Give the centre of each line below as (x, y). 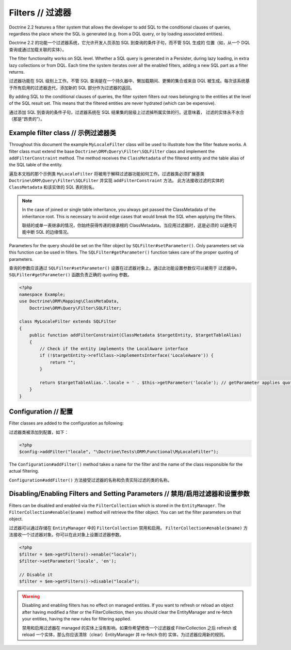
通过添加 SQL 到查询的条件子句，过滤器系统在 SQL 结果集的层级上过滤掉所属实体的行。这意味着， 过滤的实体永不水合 (127, 112)
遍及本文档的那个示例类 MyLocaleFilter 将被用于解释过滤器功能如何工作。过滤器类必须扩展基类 (107, 174)
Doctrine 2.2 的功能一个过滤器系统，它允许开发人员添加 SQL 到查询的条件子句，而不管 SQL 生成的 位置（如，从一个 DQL (129, 43)
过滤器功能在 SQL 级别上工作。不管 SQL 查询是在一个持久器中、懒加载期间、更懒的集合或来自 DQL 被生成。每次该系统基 (129, 81)
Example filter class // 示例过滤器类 (63, 133)
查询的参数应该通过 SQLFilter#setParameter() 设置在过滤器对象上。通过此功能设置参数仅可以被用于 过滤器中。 (124, 268)
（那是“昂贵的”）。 (27, 119)
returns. (17, 72)
